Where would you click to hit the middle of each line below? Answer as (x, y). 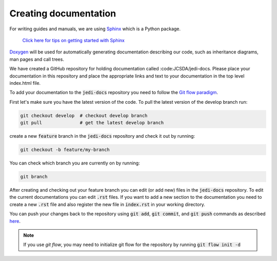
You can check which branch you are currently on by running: (75, 163)
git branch (34, 176)
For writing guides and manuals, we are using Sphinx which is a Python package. (95, 29)
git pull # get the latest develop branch (92, 123)
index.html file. (25, 83)
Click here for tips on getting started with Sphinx (74, 40)
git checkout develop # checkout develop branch (84, 115)
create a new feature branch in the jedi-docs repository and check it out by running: (102, 136)
